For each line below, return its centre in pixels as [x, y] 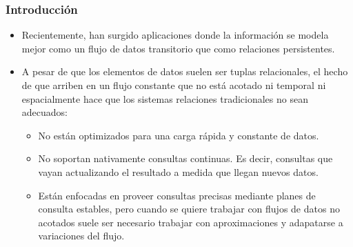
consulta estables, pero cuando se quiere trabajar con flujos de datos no [189, 209]
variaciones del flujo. [81, 236]
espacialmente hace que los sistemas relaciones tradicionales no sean [165, 98]
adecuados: [44, 112]
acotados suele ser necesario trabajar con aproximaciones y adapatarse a [191, 222]
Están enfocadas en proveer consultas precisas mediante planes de [177, 195]
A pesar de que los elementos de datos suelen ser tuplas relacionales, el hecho [185, 71]
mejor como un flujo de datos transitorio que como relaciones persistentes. [178, 48]
